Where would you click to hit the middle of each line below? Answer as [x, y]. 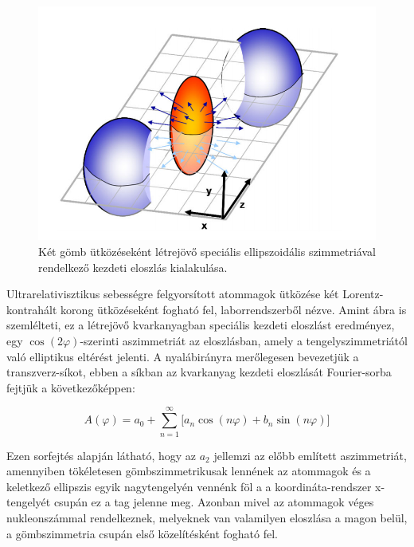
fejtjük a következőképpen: [71, 387]
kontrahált [32, 309]
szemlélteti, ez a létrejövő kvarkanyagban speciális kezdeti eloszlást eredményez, [201, 325]
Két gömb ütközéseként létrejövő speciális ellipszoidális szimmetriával [207, 252]
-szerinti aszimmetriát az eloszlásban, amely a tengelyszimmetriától [244, 341]
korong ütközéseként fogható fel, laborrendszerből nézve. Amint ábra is [234, 309]
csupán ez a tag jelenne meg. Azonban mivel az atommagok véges [214, 502]
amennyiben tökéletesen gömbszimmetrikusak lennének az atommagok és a [189, 471]
